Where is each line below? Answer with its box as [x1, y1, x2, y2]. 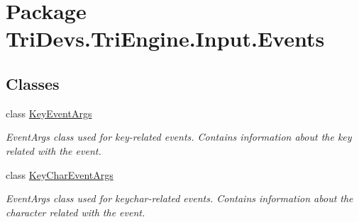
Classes [6, 72, 60, 94]
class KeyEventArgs [6, 105, 92, 120]
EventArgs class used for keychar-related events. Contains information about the [6, 191, 353, 206]
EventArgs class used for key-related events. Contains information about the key [6, 129, 352, 144]
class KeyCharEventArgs [6, 167, 114, 182]
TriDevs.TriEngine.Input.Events [6, 24, 325, 53]
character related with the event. [6, 204, 145, 219]
